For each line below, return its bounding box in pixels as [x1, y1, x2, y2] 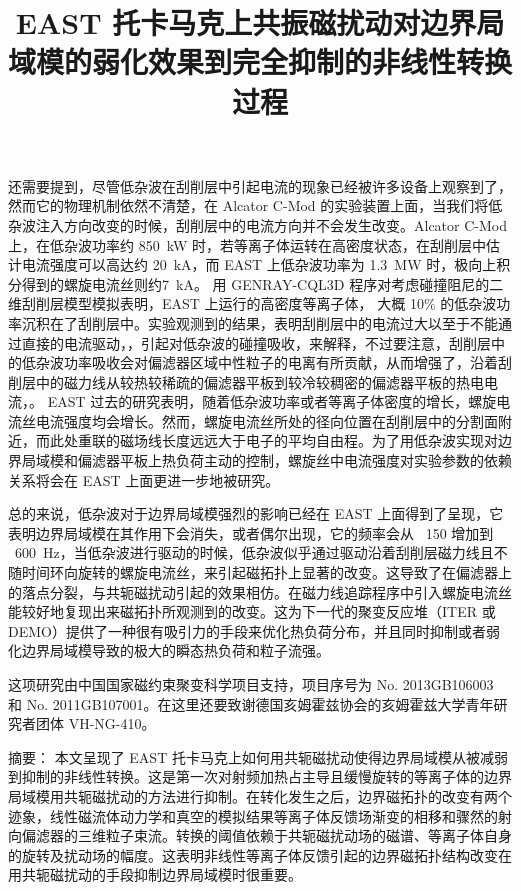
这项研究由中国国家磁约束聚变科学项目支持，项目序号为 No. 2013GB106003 [8, 674, 494, 694]
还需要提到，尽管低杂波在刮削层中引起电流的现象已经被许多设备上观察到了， [8, 175, 512, 196]
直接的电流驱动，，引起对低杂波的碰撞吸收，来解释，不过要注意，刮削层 [21, 332, 491, 353]
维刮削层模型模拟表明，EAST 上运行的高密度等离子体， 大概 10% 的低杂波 [8, 293, 497, 314]
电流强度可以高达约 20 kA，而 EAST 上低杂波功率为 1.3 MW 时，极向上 [21, 254, 497, 275]
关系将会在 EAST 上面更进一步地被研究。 [8, 469, 280, 490]
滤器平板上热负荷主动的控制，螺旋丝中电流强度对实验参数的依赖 [91, 450, 512, 471]
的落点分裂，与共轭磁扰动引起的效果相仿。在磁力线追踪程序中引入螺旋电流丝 [8, 581, 512, 602]
